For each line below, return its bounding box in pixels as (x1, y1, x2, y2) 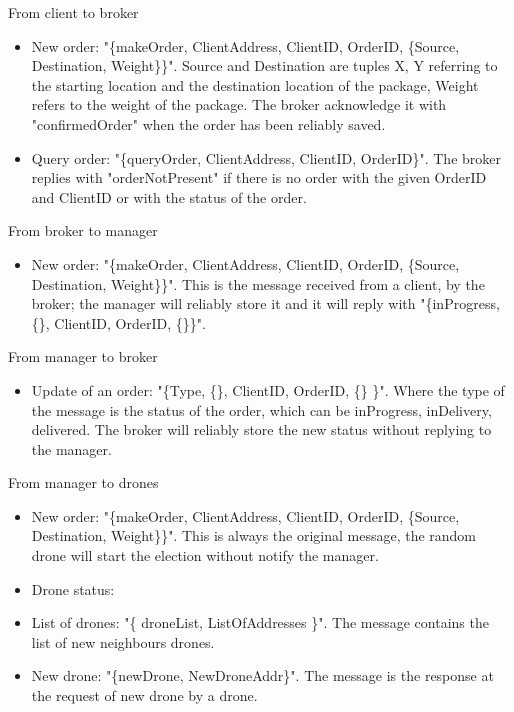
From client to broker (8, 2, 139, 22)
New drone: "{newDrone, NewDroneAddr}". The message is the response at (31, 665, 494, 686)
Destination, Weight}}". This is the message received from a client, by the (31, 273, 485, 294)
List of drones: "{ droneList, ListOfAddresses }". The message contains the (31, 612, 489, 633)
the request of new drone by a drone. (31, 685, 258, 706)
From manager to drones (8, 472, 159, 493)
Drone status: (31, 578, 115, 599)
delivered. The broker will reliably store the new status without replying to (31, 419, 492, 440)
